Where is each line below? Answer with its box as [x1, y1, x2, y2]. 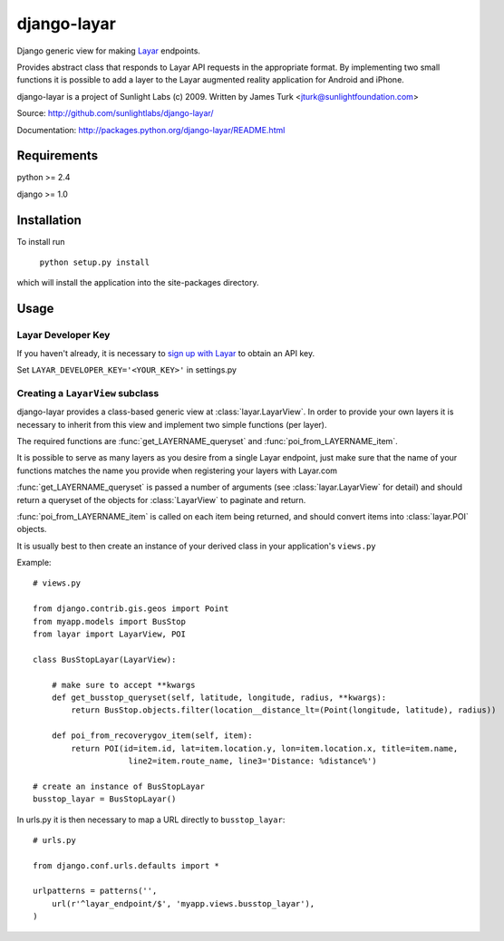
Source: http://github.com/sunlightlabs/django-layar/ [16, 108, 214, 119]
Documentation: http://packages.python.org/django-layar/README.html [16, 124, 286, 135]
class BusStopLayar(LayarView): [33, 654, 177, 665]
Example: [16, 558, 52, 568]
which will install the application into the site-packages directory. [16, 277, 259, 288]
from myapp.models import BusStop [33, 616, 186, 626]
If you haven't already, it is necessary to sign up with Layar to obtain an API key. [16, 347, 315, 358]
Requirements [16, 148, 99, 163]
